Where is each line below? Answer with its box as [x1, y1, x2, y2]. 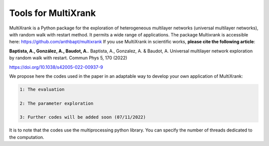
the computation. [9, 134, 44, 140]
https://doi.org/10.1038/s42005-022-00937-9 [9, 64, 103, 70]
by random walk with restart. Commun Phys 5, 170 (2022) [9, 55, 128, 61]
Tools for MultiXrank [9, 7, 96, 18]
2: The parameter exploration [19, 100, 94, 106]
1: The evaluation [19, 86, 65, 92]
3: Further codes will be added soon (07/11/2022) [19, 115, 146, 120]
